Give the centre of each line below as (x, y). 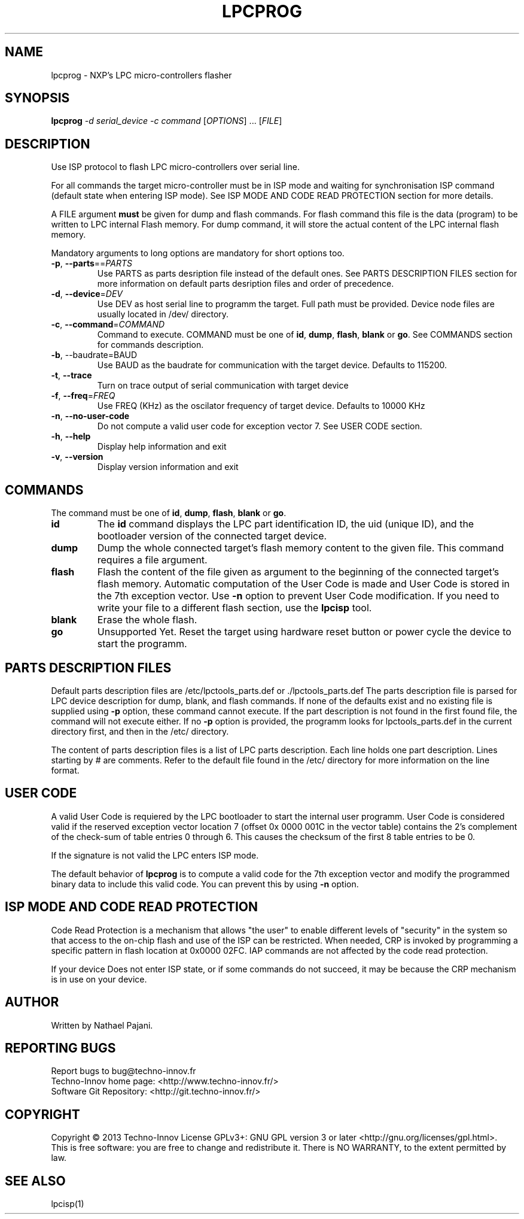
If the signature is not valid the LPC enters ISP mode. (155, 855)
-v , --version (77, 457)
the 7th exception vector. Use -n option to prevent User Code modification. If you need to (298, 596)
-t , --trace (71, 375)
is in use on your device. (99, 979)
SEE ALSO (35, 1181)
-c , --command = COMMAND (108, 325)
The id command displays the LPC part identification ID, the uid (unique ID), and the (286, 524)
